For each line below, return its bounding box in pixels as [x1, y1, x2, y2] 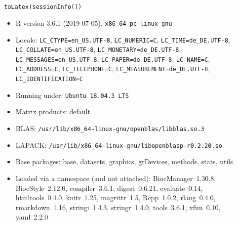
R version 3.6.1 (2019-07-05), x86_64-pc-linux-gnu [15, 17, 172, 28]
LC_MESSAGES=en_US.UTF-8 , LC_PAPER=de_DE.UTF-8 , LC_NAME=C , [15, 53, 210, 64]
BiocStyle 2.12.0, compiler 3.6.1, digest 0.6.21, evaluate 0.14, [15, 182, 203, 193]
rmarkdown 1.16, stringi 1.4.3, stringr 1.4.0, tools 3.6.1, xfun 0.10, [15, 202, 221, 212]
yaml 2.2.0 [15, 212, 48, 222]
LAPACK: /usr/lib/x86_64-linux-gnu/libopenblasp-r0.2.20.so [15, 139, 222, 150]
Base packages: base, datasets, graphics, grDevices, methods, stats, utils [15, 156, 233, 167]
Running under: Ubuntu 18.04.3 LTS [15, 90, 129, 100]
